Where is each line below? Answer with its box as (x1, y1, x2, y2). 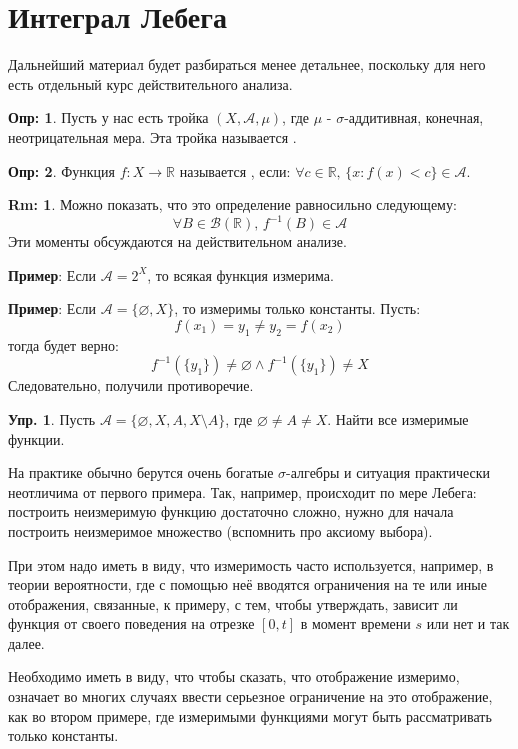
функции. (8, 428, 65, 449)
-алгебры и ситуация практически (286, 462, 491, 483)
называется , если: (179, 160, 291, 181)
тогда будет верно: (8, 334, 119, 355)
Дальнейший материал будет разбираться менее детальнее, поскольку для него (8, 54, 486, 75)
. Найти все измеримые (327, 408, 469, 429)
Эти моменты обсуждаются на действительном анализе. (8, 231, 347, 252)
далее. (8, 632, 45, 653)
